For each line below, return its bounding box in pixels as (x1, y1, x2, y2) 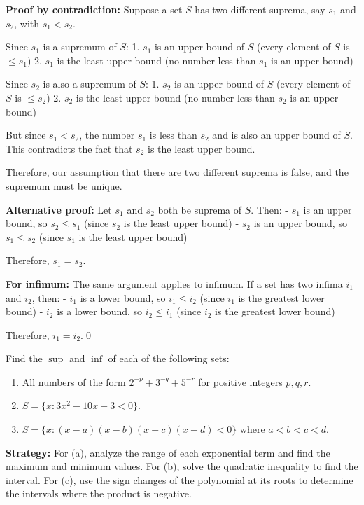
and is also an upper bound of (212, 127, 341, 142)
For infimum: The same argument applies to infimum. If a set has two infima (6, 276, 343, 291)
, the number (79, 127, 135, 142)
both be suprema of (157, 202, 242, 216)
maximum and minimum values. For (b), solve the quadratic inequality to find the (6, 459, 358, 473)
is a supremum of (43, 39, 117, 54)
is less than (149, 127, 197, 142)
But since (6, 127, 46, 142)
